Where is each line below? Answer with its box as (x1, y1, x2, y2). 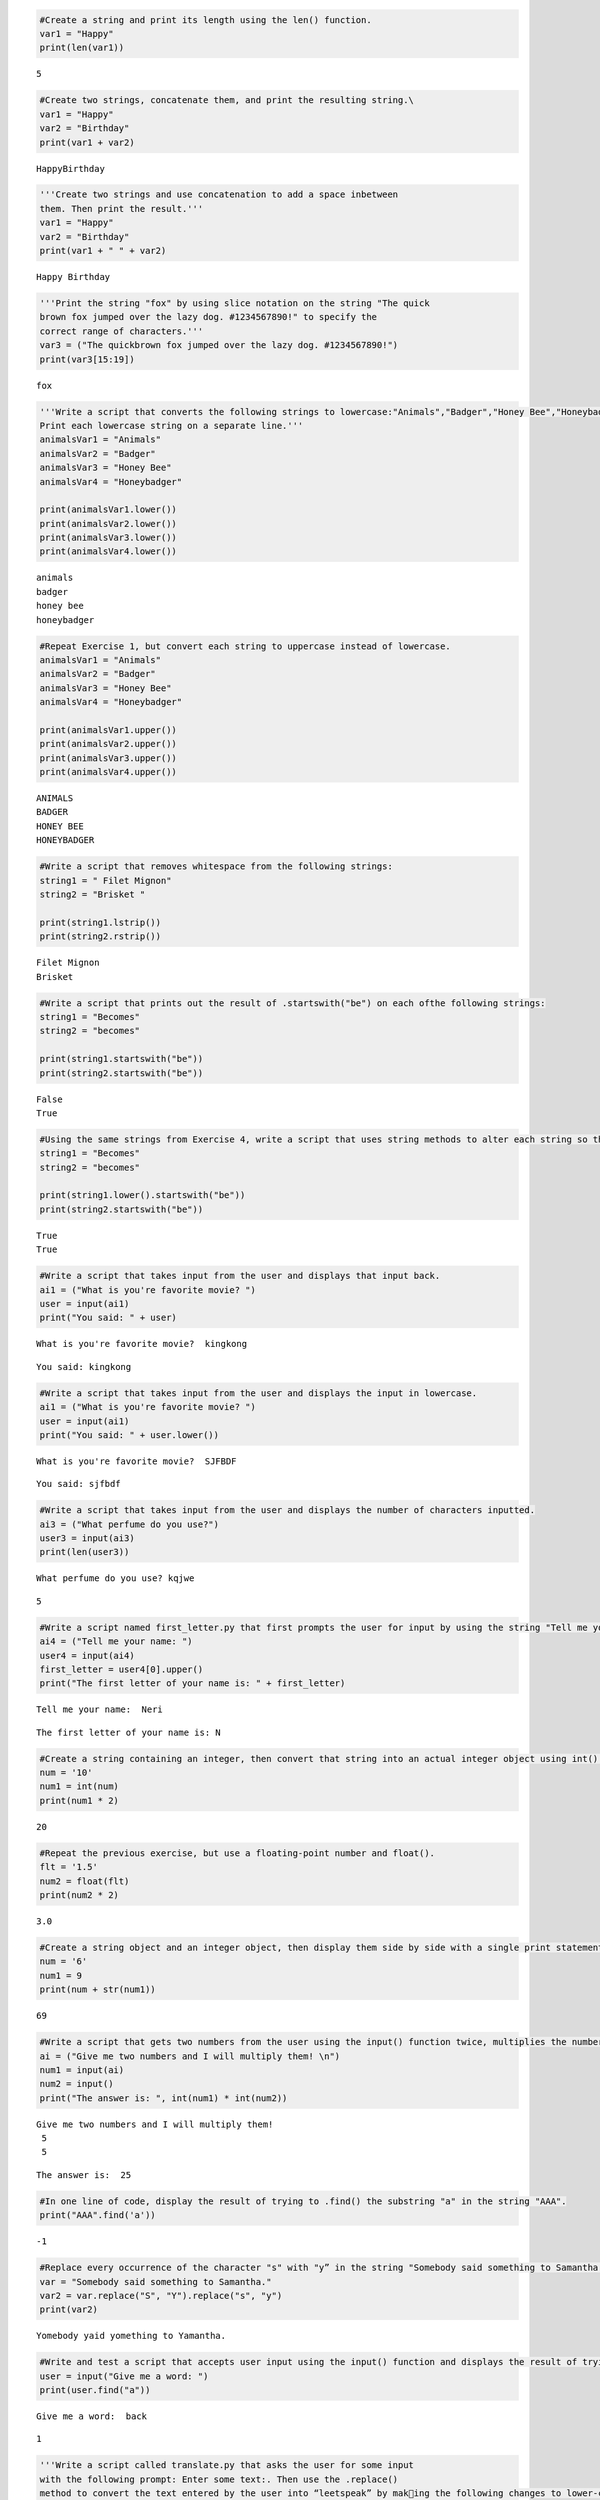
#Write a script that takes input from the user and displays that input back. (39, 1270, 441, 1282)
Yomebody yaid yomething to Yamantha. (36, 2330, 227, 2342)
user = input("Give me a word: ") (39, 2370, 209, 2382)
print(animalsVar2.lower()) (39, 518, 177, 529)
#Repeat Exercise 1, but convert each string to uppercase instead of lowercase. (39, 640, 452, 652)
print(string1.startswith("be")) (39, 1053, 204, 1065)
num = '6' (39, 1956, 88, 1967)
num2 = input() (39, 2078, 114, 2090)
